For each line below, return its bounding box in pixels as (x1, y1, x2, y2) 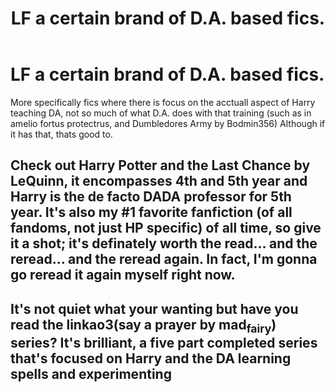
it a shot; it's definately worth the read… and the (10, 235, 318, 252)
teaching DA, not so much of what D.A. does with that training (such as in (10, 107, 312, 119)
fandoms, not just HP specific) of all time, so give (10, 220, 322, 237)
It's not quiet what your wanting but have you (10, 300, 299, 317)
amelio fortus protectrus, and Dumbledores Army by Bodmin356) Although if (10, 117, 326, 129)
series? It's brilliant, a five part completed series (10, 334, 318, 351)
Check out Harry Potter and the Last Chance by (10, 157, 311, 174)
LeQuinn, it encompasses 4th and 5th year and (10, 173, 308, 190)
